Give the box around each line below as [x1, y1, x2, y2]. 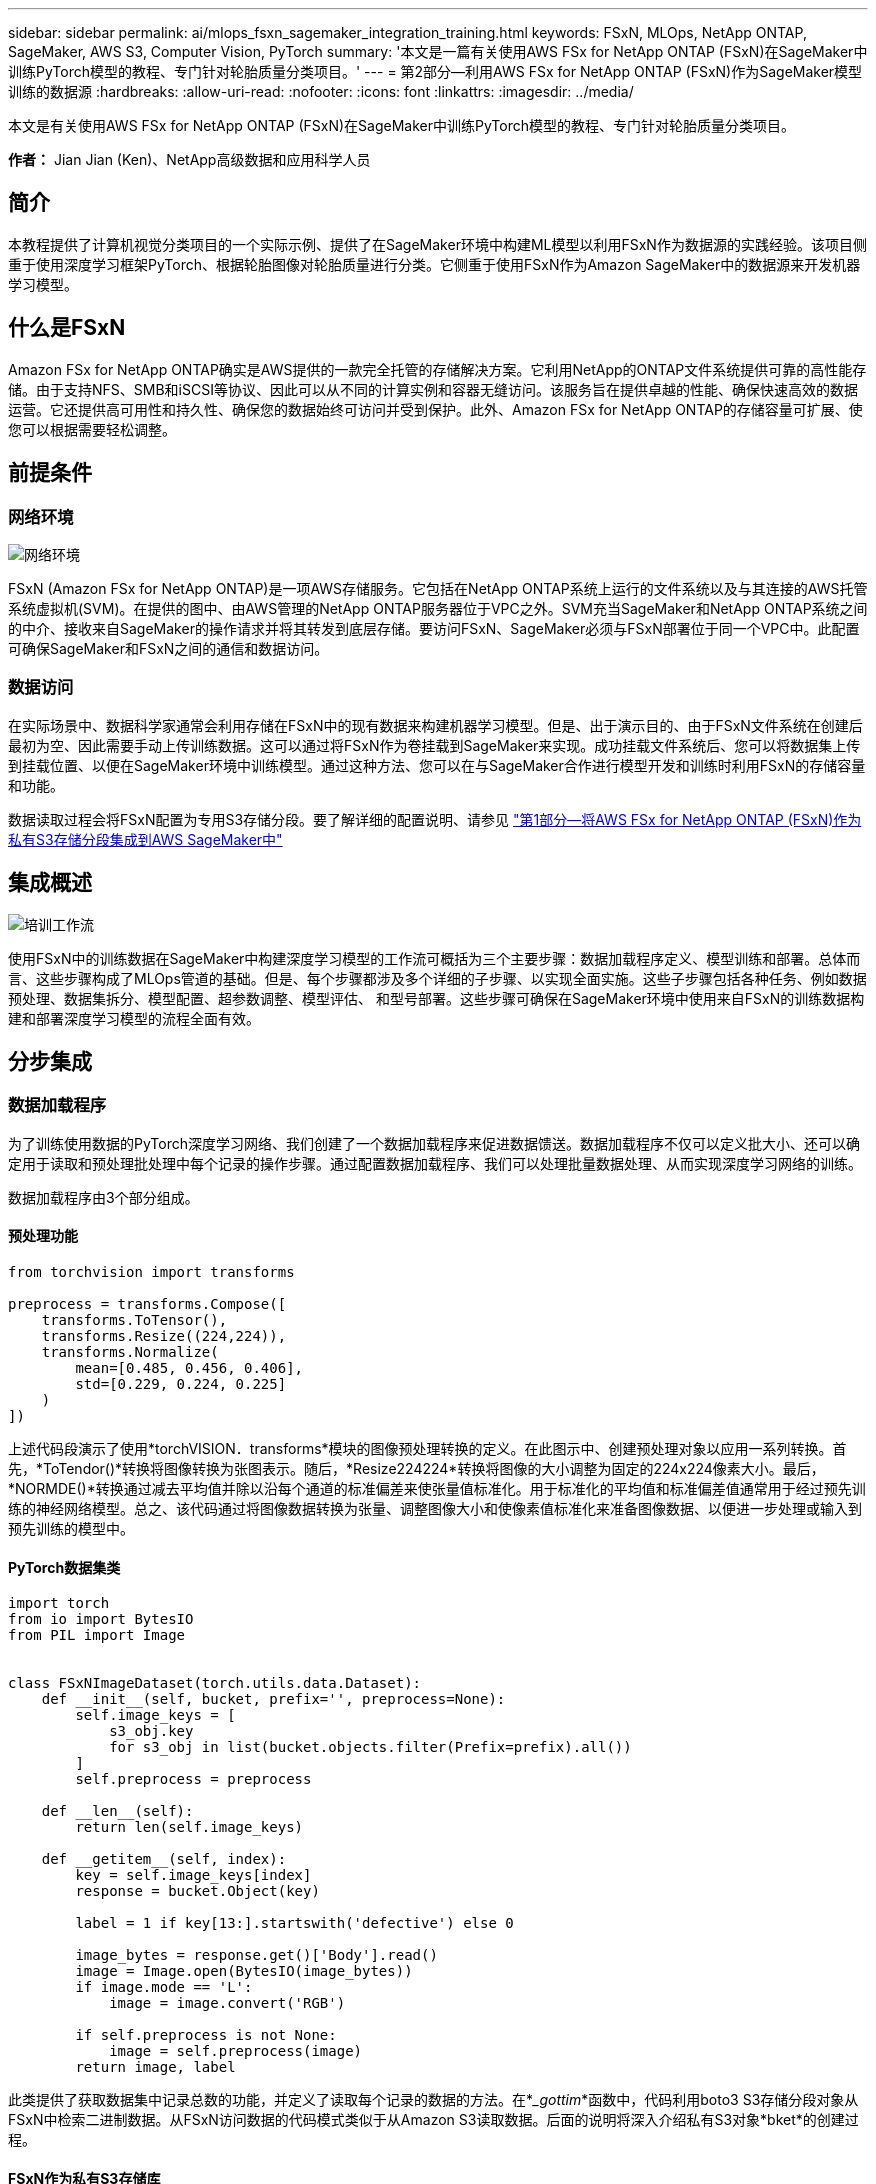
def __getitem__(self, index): [41, 1851, 287, 1868]
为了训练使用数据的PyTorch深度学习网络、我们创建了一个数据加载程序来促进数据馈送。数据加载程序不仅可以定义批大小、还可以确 [8, 1134, 860, 1152]
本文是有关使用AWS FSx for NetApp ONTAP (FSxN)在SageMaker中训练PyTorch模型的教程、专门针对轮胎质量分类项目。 [8, 117, 795, 134]
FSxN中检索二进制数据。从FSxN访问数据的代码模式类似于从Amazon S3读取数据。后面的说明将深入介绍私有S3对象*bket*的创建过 [8, 2111, 859, 2129]
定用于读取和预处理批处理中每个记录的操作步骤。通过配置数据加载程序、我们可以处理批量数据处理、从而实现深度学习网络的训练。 [8, 1154, 862, 1172]
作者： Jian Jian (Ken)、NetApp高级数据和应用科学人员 [8, 151, 371, 168]
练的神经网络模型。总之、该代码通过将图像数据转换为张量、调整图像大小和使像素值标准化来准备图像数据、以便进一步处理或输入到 [8, 1499, 862, 1517]
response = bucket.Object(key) [75, 1883, 320, 1900]
